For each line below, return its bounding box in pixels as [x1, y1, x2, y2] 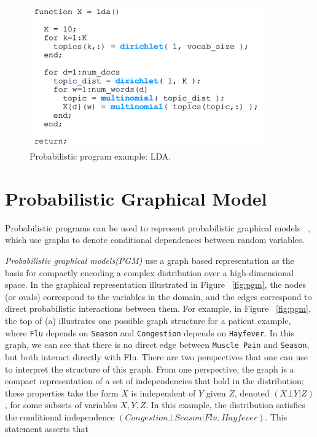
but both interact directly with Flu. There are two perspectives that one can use [5, 350, 308, 363]
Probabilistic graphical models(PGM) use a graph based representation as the [5, 254, 294, 267]
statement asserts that [5, 422, 89, 435]
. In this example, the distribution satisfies [146, 398, 305, 411]
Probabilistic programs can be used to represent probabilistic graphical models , [5, 221, 310, 234]
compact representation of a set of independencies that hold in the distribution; [5, 374, 304, 387]
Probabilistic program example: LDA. [29, 150, 171, 163]
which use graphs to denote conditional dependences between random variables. [5, 233, 305, 246]
